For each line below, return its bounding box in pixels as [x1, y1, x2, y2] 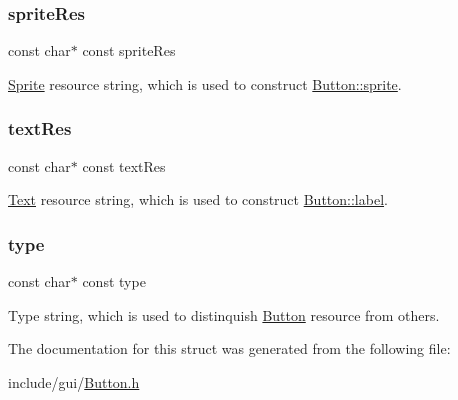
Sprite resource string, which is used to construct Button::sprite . [8, 73, 402, 94]
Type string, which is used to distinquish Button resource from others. [8, 304, 440, 325]
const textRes [82, 155, 166, 176]
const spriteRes [82, 40, 176, 61]
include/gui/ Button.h [8, 371, 140, 392]
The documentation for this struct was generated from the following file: [8, 338, 451, 359]
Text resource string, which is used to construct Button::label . [8, 189, 388, 210]
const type [82, 271, 146, 292]
